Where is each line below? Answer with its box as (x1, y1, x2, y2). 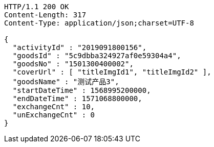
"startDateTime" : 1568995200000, (12, 86, 151, 94)
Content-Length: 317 (4, 11, 87, 19)
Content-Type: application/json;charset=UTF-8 (4, 19, 194, 27)
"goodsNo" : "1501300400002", (12, 60, 134, 68)
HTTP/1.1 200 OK (4, 3, 69, 11)
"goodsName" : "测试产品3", (12, 78, 119, 86)
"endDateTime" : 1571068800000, (12, 94, 142, 103)
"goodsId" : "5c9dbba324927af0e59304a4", (12, 52, 181, 60)
